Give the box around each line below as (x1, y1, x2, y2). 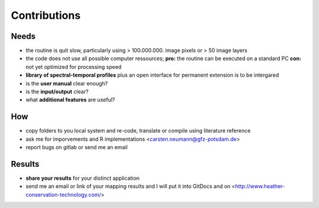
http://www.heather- (235, 183, 285, 190)
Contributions (11, 9, 81, 22)
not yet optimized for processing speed (25, 63, 122, 70)
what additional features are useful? (25, 96, 115, 103)
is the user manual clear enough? (25, 80, 108, 87)
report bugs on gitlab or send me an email (25, 144, 128, 151)
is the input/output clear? (25, 88, 89, 95)
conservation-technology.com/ (25, 191, 102, 198)
